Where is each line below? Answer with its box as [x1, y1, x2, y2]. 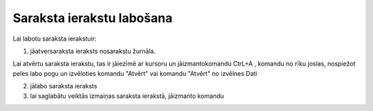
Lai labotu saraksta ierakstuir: [12, 34, 97, 43]
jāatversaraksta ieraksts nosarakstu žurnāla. [30, 47, 156, 55]
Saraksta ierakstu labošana [12, 10, 173, 26]
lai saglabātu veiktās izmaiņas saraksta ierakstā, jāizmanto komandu [30, 92, 224, 100]
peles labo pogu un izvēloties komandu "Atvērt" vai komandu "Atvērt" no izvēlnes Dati [12, 69, 258, 77]
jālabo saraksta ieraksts [30, 82, 97, 90]
